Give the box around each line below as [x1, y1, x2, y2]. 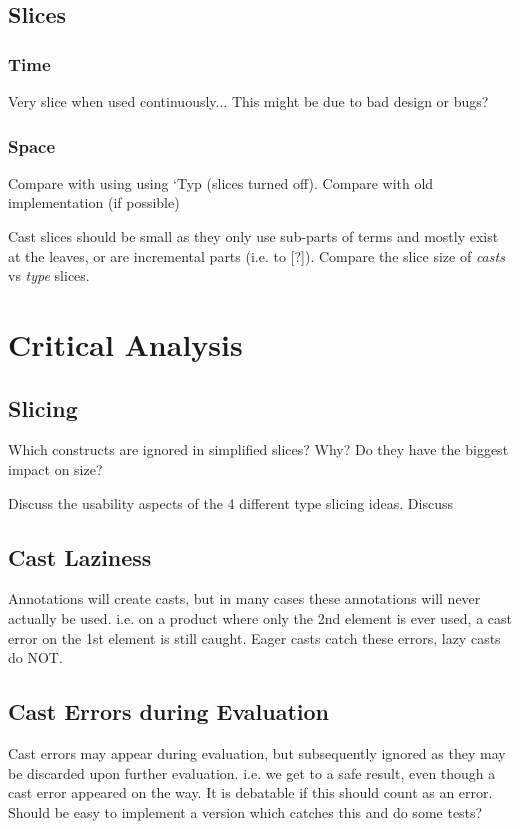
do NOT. [8, 647, 63, 668]
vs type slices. [8, 265, 90, 286]
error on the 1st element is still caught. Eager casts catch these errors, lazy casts [8, 627, 501, 648]
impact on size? [8, 458, 103, 479]
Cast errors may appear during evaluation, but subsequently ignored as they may [8, 742, 506, 763]
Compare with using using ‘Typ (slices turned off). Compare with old [8, 172, 434, 193]
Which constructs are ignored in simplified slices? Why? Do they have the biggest [8, 439, 509, 460]
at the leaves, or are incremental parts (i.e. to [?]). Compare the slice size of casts [8, 245, 505, 266]
